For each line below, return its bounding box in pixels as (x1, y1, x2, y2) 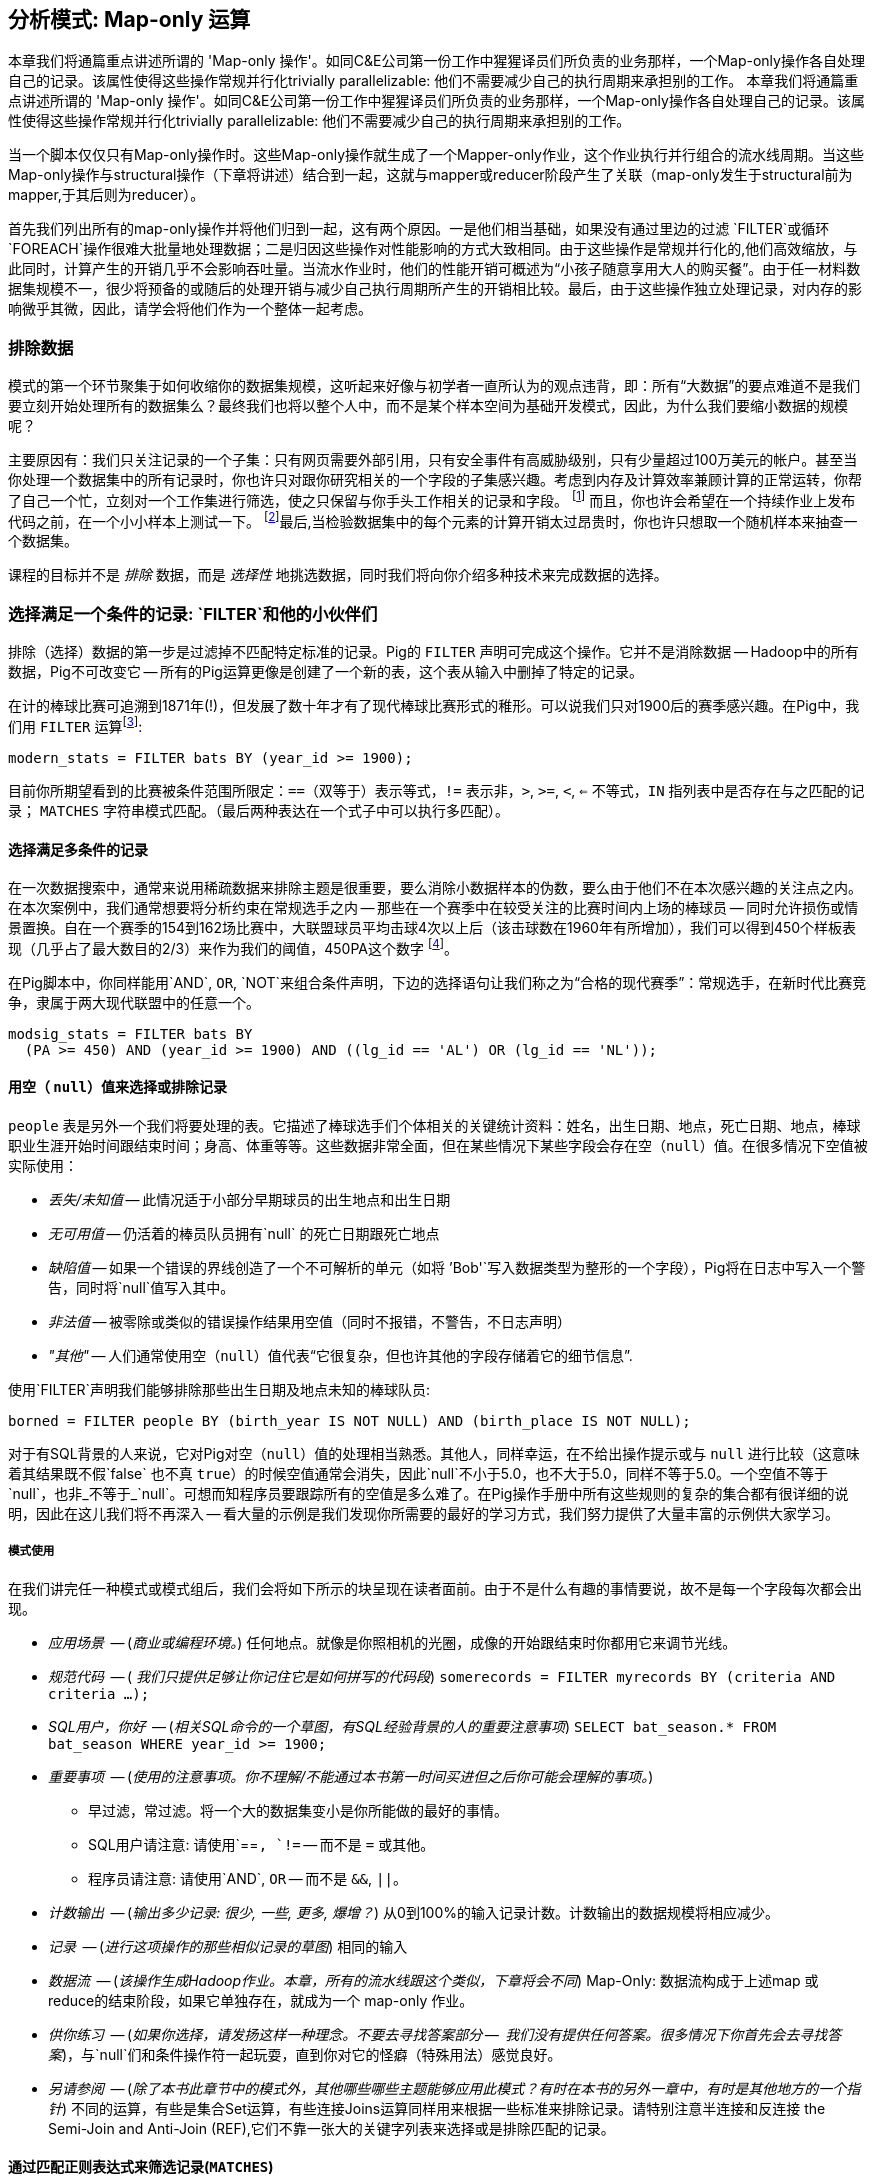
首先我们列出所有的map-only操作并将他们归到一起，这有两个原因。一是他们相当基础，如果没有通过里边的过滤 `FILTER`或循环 (8, 220, 830, 238)
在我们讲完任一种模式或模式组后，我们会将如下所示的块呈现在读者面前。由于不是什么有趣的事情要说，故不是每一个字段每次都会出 (8, 1579, 862, 1597)
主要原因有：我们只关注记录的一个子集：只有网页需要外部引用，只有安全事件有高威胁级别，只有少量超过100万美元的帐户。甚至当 (8, 451, 858, 469)
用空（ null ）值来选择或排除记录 (8, 1078, 228, 1096)
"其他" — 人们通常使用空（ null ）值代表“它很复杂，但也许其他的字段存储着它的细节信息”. (48, 1346, 633, 1364)
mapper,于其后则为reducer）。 (8, 186, 205, 204)
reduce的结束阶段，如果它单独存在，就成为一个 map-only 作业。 (48, 1991, 474, 2009)
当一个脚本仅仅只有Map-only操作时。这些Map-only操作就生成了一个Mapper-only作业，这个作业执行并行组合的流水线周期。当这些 (8, 146, 864, 164)
